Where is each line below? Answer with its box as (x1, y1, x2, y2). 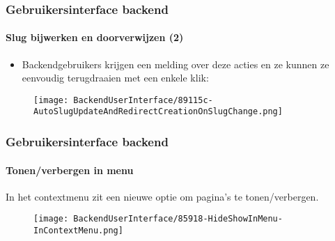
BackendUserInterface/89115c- (73, 95, 213, 105)
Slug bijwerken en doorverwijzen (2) (6, 30, 184, 45)
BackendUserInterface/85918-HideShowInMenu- (73, 214, 283, 224)
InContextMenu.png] (33, 226, 123, 236)
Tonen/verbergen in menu (6, 162, 134, 177)
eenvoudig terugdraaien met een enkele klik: (22, 70, 209, 85)
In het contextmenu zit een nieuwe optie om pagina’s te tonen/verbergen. (6, 189, 319, 203)
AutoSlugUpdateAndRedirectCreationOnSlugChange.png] (33, 107, 283, 117)
